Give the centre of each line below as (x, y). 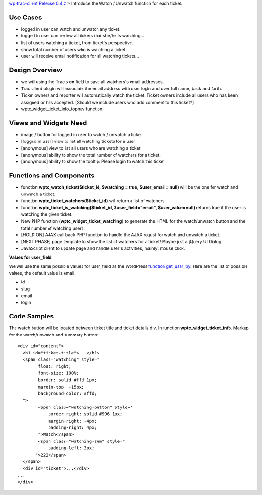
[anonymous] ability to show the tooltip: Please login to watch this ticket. (93, 162)
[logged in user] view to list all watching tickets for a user (78, 141)
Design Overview (36, 70)
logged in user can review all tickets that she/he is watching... (83, 36)
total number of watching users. (53, 228)
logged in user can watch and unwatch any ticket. (71, 29)
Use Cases (25, 17)
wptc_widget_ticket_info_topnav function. (62, 109)
